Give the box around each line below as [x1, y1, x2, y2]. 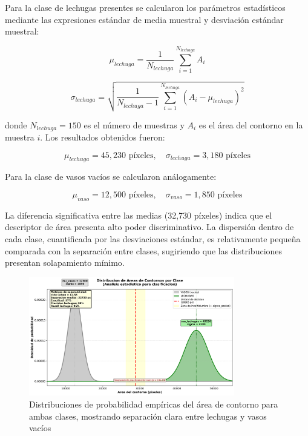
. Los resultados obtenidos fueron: [40, 130, 165, 143]
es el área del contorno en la [198, 118, 303, 131]
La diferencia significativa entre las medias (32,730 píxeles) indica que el [5, 208, 272, 221]
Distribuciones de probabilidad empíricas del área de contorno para [29, 398, 278, 411]
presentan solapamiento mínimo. [5, 256, 125, 269]
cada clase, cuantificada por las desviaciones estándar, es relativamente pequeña [5, 232, 301, 245]
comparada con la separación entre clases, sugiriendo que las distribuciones [5, 244, 283, 257]
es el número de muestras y [84, 118, 185, 131]
